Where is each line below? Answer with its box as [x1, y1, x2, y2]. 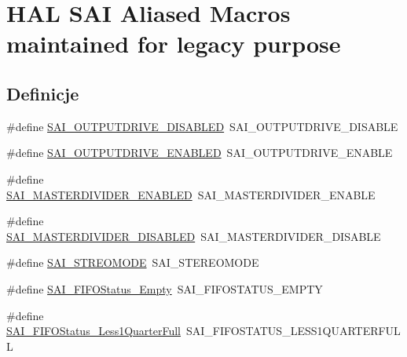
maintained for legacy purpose [6, 27, 341, 60]
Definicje [6, 81, 79, 105]
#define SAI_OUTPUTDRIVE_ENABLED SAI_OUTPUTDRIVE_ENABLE [6, 144, 393, 161]
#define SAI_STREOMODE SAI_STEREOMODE [6, 254, 259, 271]
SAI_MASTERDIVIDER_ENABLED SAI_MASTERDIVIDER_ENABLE [6, 186, 376, 202]
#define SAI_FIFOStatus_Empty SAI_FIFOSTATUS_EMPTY [6, 280, 323, 297]
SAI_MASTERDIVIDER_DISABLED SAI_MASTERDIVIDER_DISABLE [6, 228, 381, 244]
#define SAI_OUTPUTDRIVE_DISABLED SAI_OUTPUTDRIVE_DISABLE [6, 118, 398, 134]
